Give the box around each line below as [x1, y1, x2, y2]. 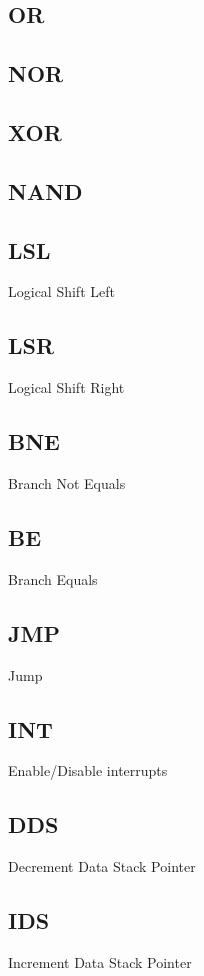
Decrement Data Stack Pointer [8, 856, 196, 877]
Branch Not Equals [8, 472, 126, 493]
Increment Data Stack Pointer [8, 951, 192, 972]
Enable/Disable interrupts [8, 760, 168, 781]
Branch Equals [8, 568, 98, 589]
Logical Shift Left [8, 281, 115, 302]
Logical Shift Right [8, 377, 125, 398]
